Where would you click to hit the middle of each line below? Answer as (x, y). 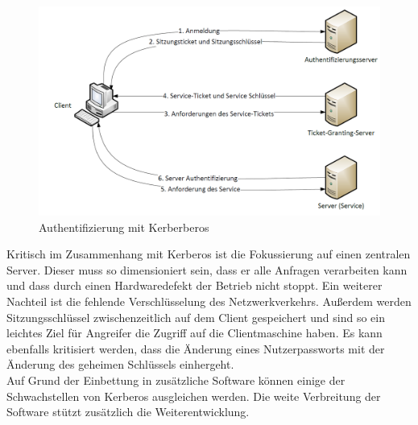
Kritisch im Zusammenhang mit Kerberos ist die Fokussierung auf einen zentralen (209, 254)
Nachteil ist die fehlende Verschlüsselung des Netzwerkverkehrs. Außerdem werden (209, 301)
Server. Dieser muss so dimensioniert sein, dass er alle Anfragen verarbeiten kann (207, 269)
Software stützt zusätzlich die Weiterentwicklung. (128, 412)
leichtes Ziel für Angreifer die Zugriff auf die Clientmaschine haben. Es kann (195, 333)
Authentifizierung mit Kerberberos (124, 227)
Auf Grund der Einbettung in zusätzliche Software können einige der (176, 380)
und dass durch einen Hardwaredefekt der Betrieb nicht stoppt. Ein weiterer (195, 285)
